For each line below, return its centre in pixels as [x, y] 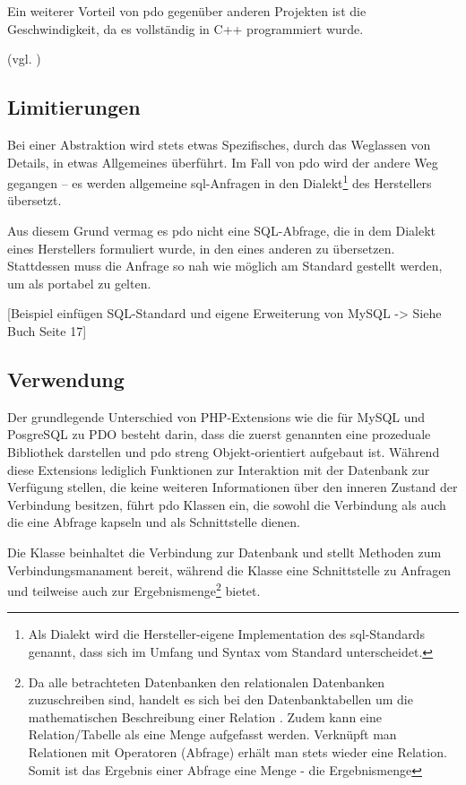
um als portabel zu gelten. [79, 283]
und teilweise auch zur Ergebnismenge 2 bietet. [134, 589]
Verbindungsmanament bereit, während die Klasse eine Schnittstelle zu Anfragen [229, 569]
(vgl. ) [24, 59]
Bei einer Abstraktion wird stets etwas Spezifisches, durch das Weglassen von [219, 144]
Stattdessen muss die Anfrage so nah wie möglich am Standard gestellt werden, [225, 266]
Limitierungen [74, 107]
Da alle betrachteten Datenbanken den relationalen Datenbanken [207, 681]
